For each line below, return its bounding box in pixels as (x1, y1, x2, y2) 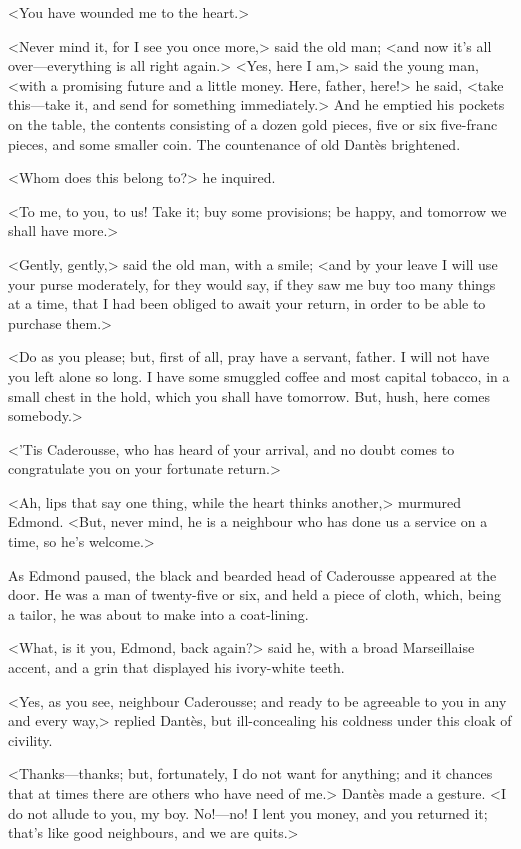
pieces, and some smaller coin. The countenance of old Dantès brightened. (8, 133, 461, 154)
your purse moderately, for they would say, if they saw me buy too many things (8, 273, 496, 294)
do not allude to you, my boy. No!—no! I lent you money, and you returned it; (8, 802, 488, 823)
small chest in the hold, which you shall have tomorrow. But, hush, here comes (8, 385, 491, 406)
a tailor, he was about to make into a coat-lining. (8, 603, 309, 624)
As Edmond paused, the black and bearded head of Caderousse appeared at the (8, 564, 497, 585)
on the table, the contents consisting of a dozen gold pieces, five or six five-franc (8, 113, 498, 134)
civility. (8, 729, 53, 750)
